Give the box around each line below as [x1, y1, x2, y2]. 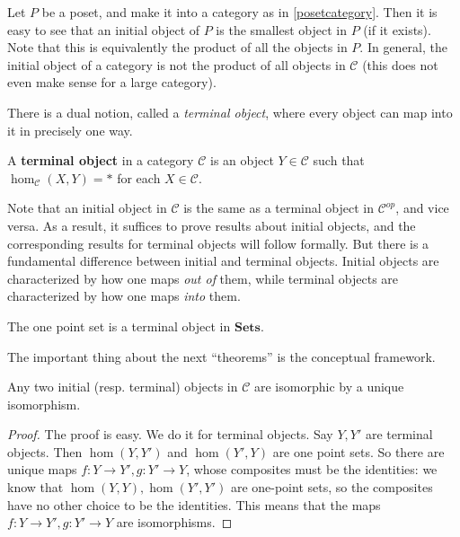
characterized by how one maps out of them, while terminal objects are [7, 268, 399, 287]
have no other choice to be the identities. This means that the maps [7, 495, 381, 514]
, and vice [395, 198, 449, 217]
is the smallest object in [216, 20, 348, 39]
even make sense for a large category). [7, 73, 217, 92]
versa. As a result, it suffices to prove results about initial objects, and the [7, 216, 416, 234]
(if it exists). [363, 20, 431, 39]
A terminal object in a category [7, 151, 194, 170]
